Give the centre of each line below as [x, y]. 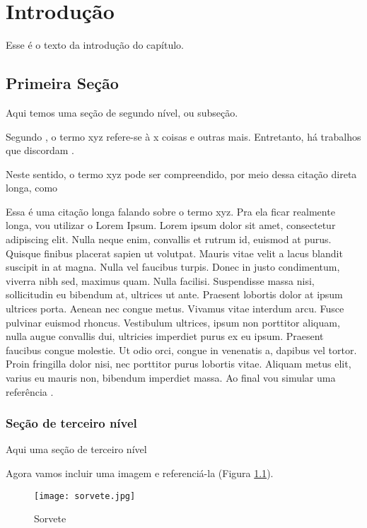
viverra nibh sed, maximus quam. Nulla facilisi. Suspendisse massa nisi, [160, 280]
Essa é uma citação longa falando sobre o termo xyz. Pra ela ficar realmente [170, 211]
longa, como [32, 188]
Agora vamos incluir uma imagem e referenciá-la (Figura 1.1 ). [140, 473]
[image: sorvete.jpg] [85, 496]
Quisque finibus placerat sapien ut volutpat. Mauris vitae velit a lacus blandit [174, 253]
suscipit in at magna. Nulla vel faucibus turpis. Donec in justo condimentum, [173, 267]
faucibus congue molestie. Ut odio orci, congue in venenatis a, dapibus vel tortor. [181, 350]
